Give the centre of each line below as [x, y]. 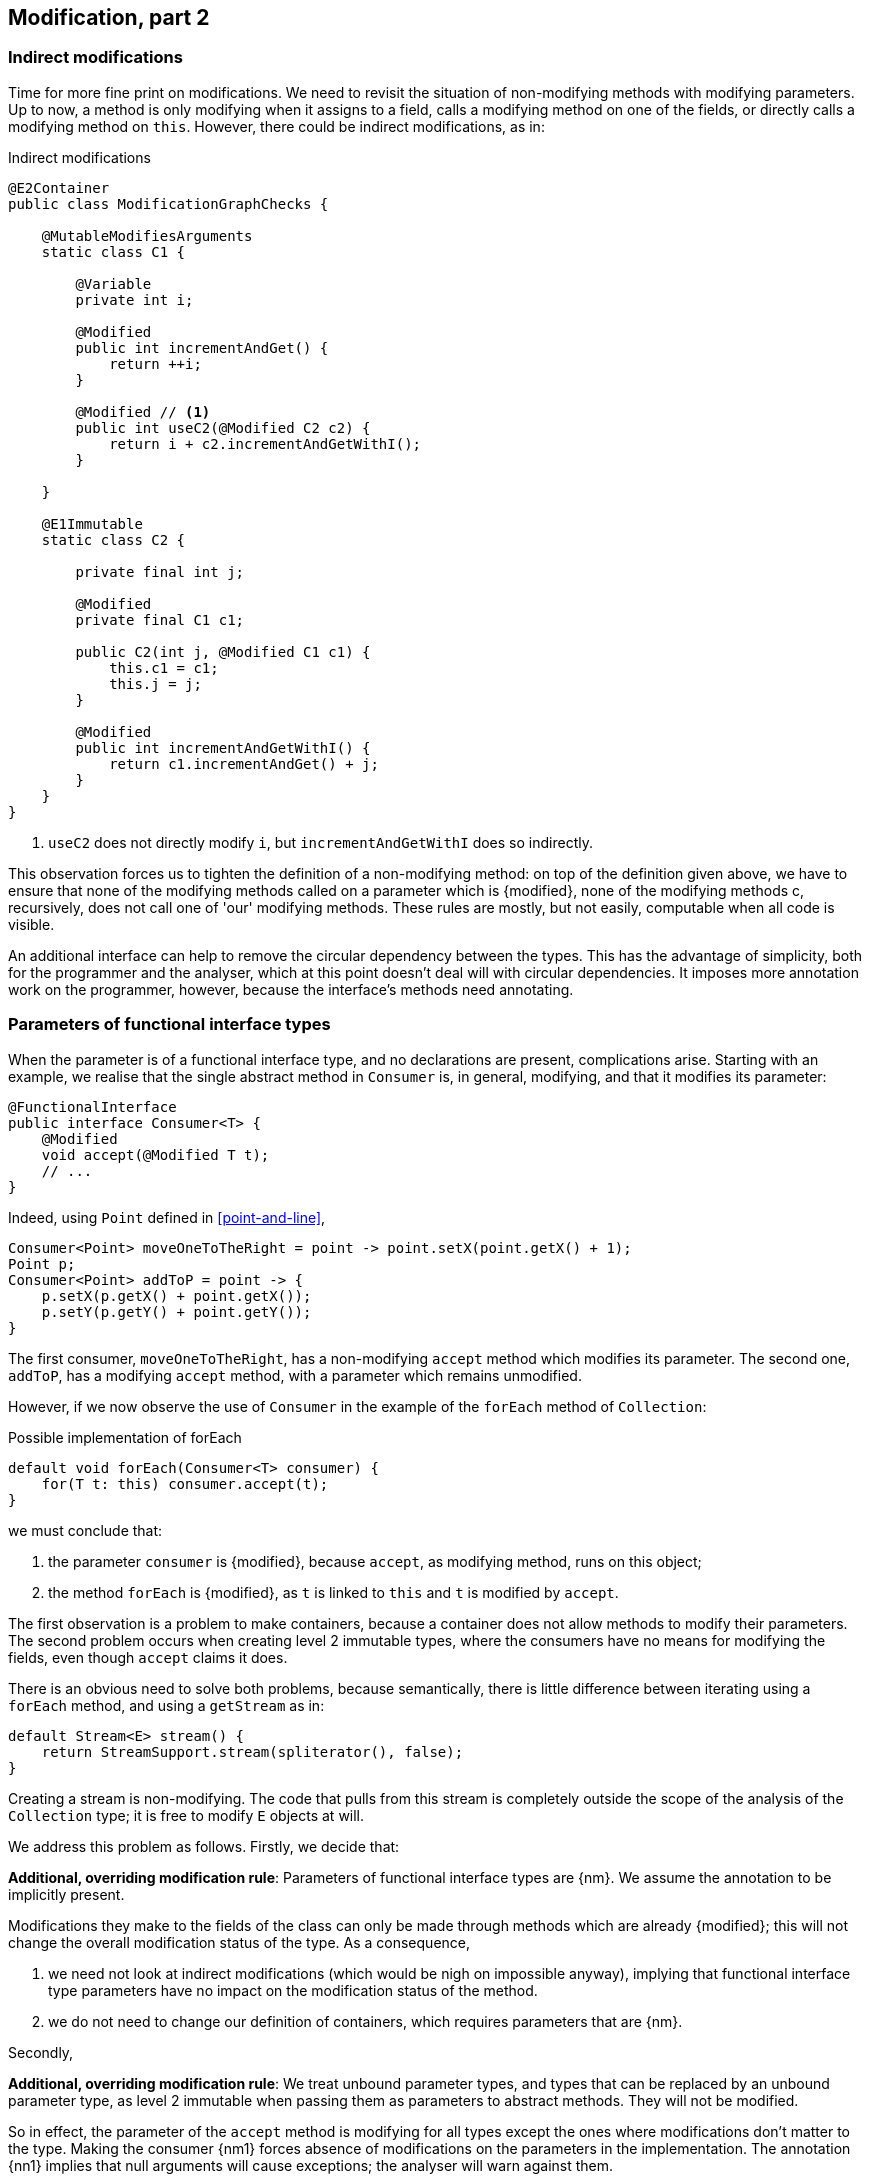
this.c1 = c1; [164, 667]
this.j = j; [155, 683]
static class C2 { [113, 539]
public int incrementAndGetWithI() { [223, 747]
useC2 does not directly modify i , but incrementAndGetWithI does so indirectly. [320, 842]
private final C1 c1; [160, 619]
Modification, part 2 [109, 17]
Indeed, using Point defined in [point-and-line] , [167, 1217]
